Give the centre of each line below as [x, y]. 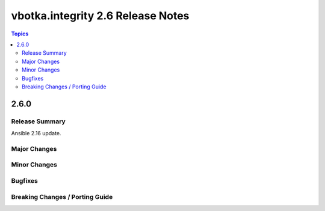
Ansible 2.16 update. [36, 133]
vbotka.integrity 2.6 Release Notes [100, 16]
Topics [20, 34]
